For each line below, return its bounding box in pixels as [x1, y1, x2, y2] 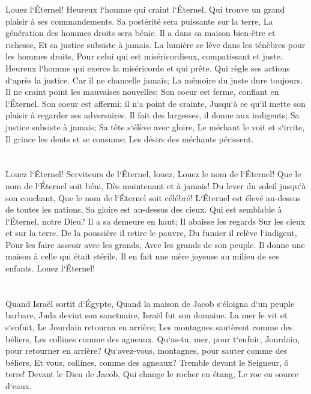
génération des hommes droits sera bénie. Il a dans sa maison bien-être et [5, 26, 276, 39]
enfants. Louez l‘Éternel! [5, 262, 95, 274]
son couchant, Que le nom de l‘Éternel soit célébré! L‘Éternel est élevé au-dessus [5, 191, 301, 204]
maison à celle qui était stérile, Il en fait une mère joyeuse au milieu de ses [5, 250, 279, 262]
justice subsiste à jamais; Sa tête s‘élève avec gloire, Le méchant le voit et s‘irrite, [5, 120, 305, 133]
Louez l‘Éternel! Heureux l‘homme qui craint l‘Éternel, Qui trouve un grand [5, 3, 285, 15]
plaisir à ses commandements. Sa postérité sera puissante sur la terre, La [5, 14, 273, 27]
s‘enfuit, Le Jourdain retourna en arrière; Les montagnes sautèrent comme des [5, 321, 293, 333]
